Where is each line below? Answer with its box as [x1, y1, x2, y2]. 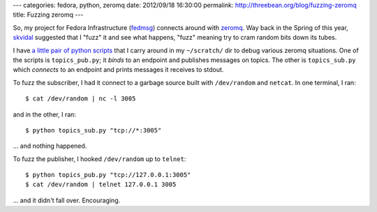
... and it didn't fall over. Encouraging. [13, 196, 121, 204]
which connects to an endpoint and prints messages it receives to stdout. [13, 66, 224, 74]
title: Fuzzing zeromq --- [13, 10, 84, 19]
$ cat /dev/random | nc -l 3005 [25, 95, 136, 103]
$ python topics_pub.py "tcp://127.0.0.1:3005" [25, 171, 191, 179]
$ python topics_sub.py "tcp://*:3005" [25, 126, 162, 134]
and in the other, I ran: [13, 110, 77, 119]
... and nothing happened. [13, 142, 87, 150]
